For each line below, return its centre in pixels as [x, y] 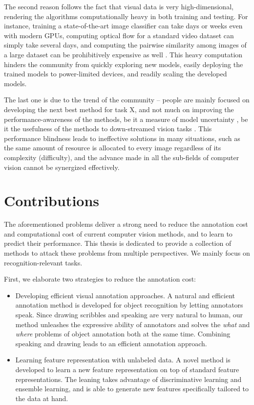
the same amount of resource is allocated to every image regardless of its [113, 148]
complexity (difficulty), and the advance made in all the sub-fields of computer [122, 157]
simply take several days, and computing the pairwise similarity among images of [125, 45]
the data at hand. [42, 398]
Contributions [52, 201]
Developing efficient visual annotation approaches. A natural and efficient [125, 295]
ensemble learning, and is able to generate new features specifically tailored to [132, 389]
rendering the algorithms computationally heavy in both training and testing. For [126, 16]
